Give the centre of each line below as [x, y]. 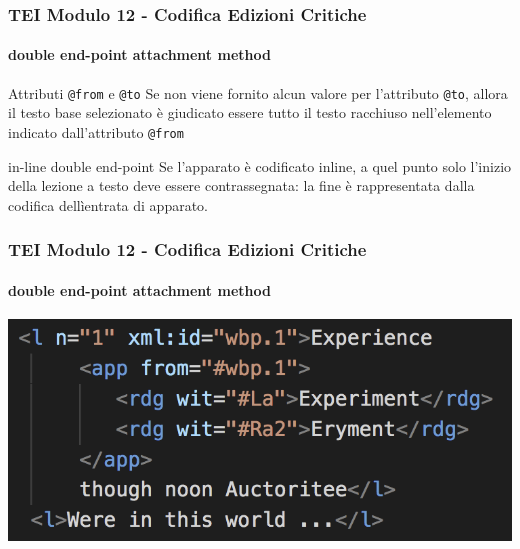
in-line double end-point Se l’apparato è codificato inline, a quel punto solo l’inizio [260, 165]
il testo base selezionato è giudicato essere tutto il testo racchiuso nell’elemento [250, 112]
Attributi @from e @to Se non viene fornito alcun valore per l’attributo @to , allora [258, 92]
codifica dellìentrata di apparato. [108, 204]
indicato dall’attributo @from [96, 131]
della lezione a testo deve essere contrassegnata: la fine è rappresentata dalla [241, 185]
